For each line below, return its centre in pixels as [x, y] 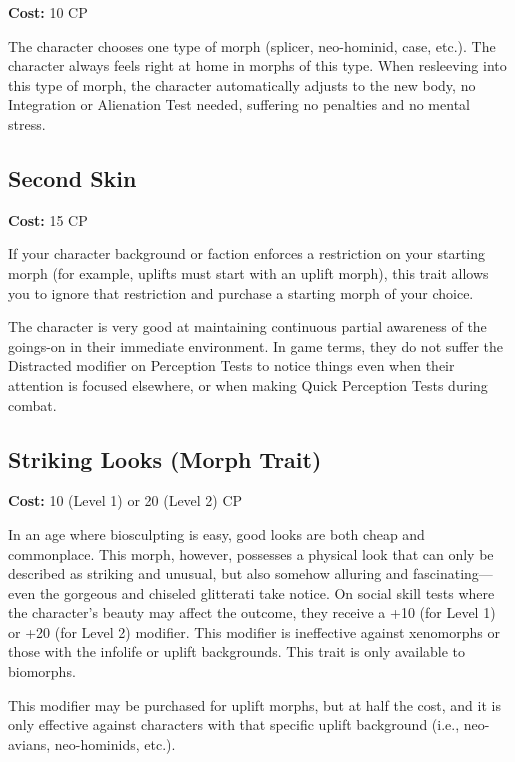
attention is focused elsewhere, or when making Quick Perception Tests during [248, 384]
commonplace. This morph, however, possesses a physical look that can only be [251, 553]
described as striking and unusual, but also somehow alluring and [208, 573]
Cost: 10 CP [48, 12]
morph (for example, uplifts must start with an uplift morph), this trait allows [248, 272]
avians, [29, 743]
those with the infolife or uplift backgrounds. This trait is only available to [237, 651]
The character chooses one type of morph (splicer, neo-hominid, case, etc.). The [252, 45]
